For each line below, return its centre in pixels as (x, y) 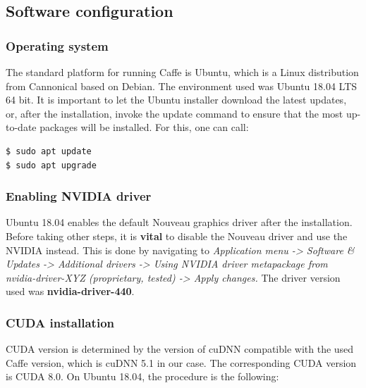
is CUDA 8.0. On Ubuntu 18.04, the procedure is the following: (142, 376)
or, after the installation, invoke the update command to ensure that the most (175, 113)
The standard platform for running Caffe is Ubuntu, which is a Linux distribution (182, 72)
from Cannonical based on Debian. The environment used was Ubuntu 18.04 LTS (182, 86)
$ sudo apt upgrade (51, 165)
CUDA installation (60, 322)
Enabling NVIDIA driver (79, 196)
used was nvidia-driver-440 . (70, 291)
